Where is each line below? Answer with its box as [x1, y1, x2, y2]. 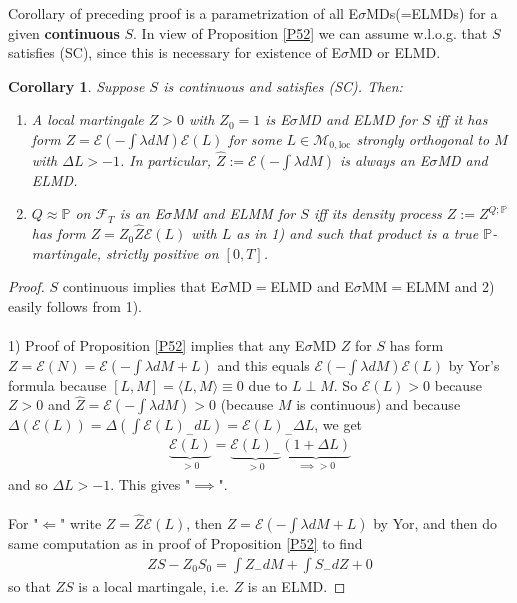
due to [248, 374, 288, 395]
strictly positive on [106, 242, 219, 263]
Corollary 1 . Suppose [8, 75, 145, 96]
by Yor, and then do [373, 513, 497, 534]
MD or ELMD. [349, 42, 441, 63]
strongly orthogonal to [356, 128, 490, 149]
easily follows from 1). [8, 295, 142, 316]
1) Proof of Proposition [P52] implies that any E [8, 335, 305, 356]
